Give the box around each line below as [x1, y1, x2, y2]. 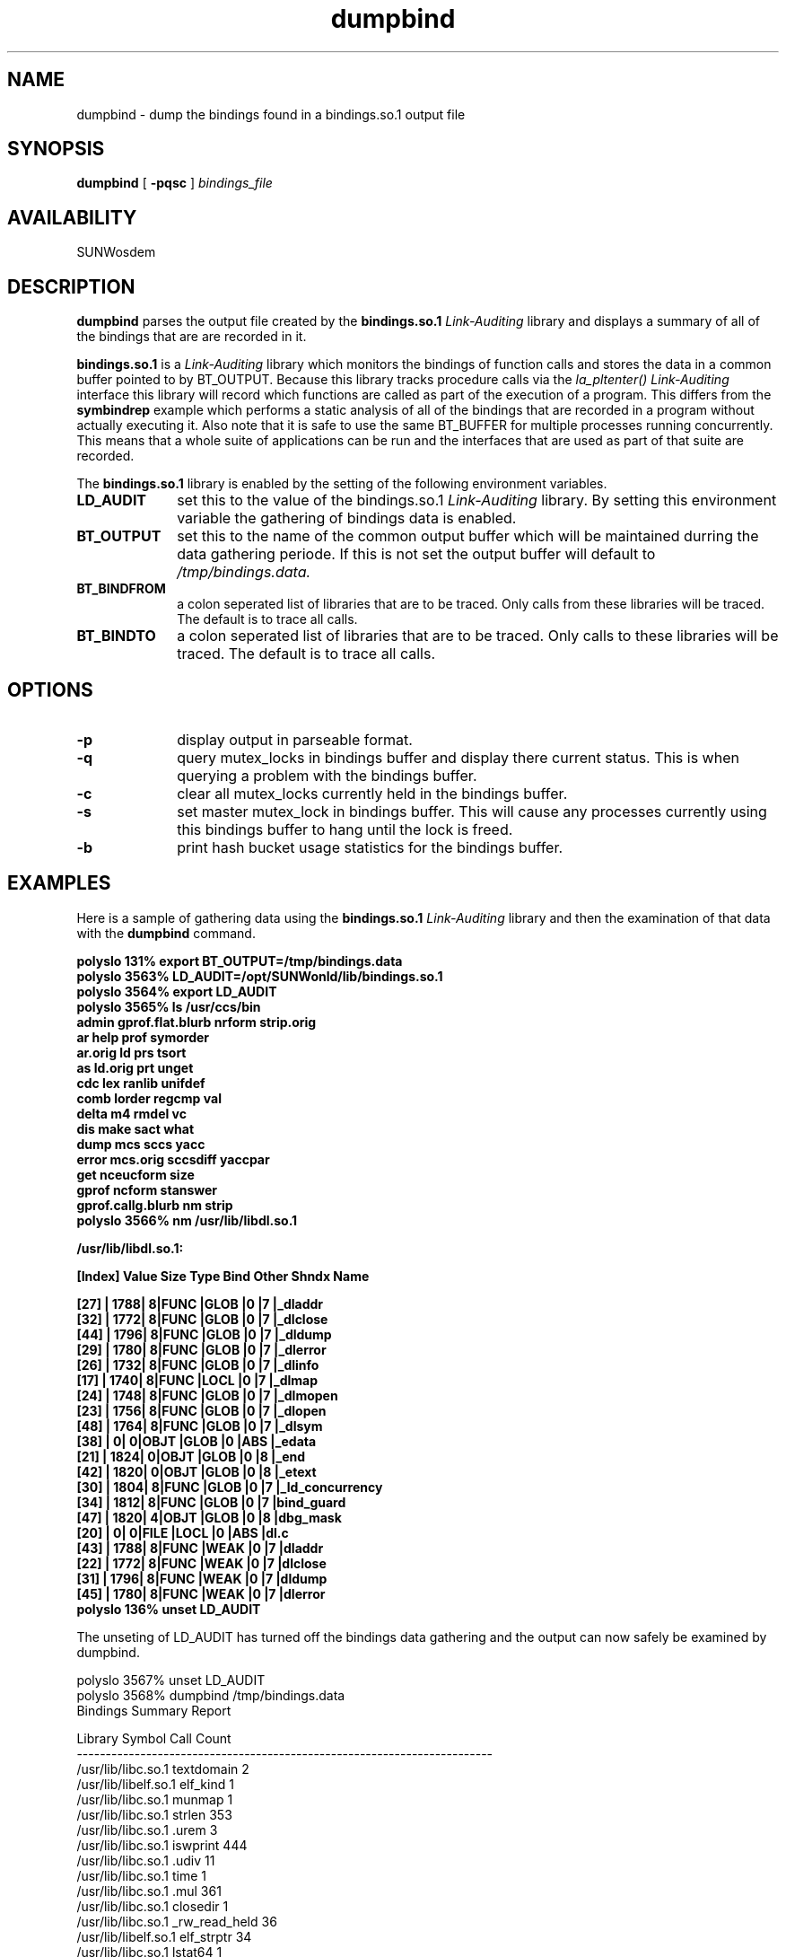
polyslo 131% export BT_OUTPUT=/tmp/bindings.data [76, 952, 403, 969]
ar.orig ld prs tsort [76, 1044, 187, 1060]
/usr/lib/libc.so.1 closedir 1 [76, 1898, 229, 1914]
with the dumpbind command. [76, 925, 256, 941]
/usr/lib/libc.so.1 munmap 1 [76, 1791, 233, 1807]
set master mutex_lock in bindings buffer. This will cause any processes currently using [177, 802, 767, 821]
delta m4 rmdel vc [76, 1105, 187, 1121]
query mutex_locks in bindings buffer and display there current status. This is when [177, 748, 739, 767]
